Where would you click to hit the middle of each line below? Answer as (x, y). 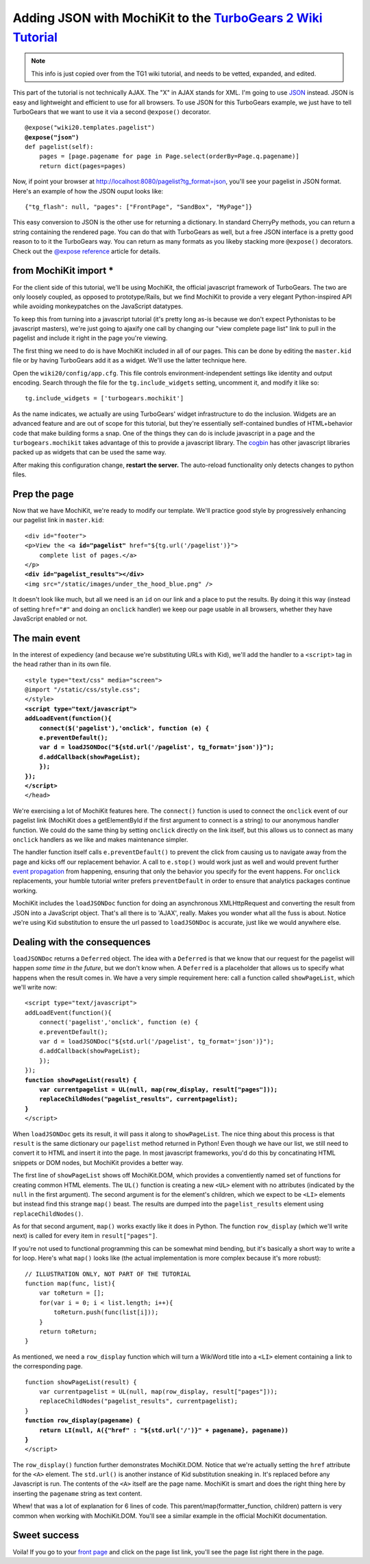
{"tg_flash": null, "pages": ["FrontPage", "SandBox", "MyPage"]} (139, 207)
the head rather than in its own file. (62, 664)
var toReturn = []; (72, 1293)
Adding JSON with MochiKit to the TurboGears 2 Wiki (168, 18)
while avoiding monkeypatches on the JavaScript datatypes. (98, 306)
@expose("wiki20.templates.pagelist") (90, 128)
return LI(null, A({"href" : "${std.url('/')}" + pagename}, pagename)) (164, 1430)
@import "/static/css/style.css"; (83, 690)
